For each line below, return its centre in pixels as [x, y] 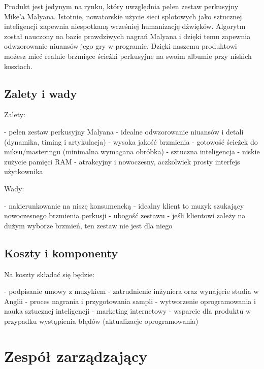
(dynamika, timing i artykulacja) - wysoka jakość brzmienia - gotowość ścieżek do [131, 141]
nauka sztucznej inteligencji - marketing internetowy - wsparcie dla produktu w [128, 311]
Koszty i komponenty [61, 253]
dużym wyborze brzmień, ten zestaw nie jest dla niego [88, 225]
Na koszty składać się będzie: [49, 274]
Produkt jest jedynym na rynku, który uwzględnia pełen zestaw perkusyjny [121, 6]
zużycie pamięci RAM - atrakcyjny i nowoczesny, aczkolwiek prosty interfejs [122, 161]
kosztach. [18, 66]
